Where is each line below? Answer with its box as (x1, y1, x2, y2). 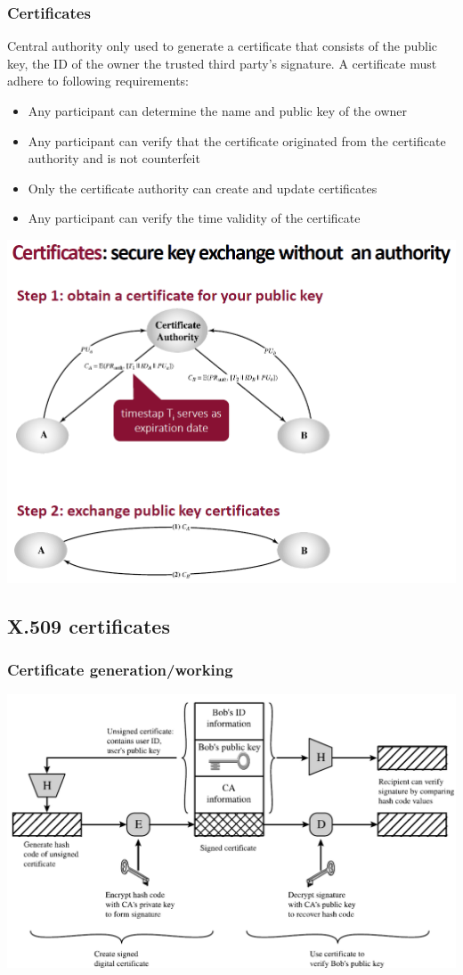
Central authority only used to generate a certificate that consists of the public (7, 37, 438, 55)
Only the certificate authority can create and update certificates (28, 178, 378, 197)
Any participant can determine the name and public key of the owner (28, 102, 407, 119)
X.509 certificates (7, 611, 170, 639)
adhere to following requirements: (7, 71, 189, 90)
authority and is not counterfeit (28, 149, 200, 168)
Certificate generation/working (7, 659, 233, 681)
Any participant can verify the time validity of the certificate (28, 209, 361, 227)
